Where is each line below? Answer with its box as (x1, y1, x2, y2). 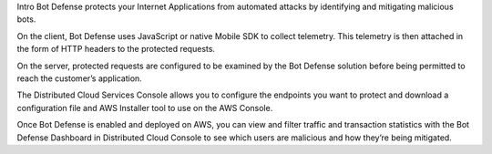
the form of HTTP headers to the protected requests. (16, 44, 216, 55)
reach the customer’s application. (16, 73, 143, 84)
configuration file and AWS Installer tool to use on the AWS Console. (16, 102, 273, 113)
